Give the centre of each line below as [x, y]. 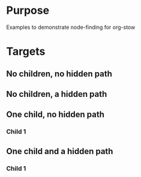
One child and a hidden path [60, 151]
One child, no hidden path [55, 115]
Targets [26, 51]
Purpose [28, 11]
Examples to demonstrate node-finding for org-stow [71, 27]
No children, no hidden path [59, 74]
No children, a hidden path [57, 94]
